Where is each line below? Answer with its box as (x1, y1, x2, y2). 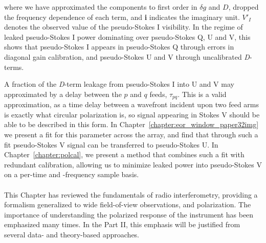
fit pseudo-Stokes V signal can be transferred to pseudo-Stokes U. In (4, 139, 218, 150)
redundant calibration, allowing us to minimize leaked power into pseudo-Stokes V (4, 159, 262, 169)
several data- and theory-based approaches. (4, 229, 140, 239)
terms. (4, 61, 24, 72)
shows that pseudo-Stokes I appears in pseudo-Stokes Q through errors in (4, 41, 234, 52)
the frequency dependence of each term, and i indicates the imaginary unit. (4, 11, 240, 22)
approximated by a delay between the (4, 88, 122, 99)
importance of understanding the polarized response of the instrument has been (4, 209, 254, 220)
